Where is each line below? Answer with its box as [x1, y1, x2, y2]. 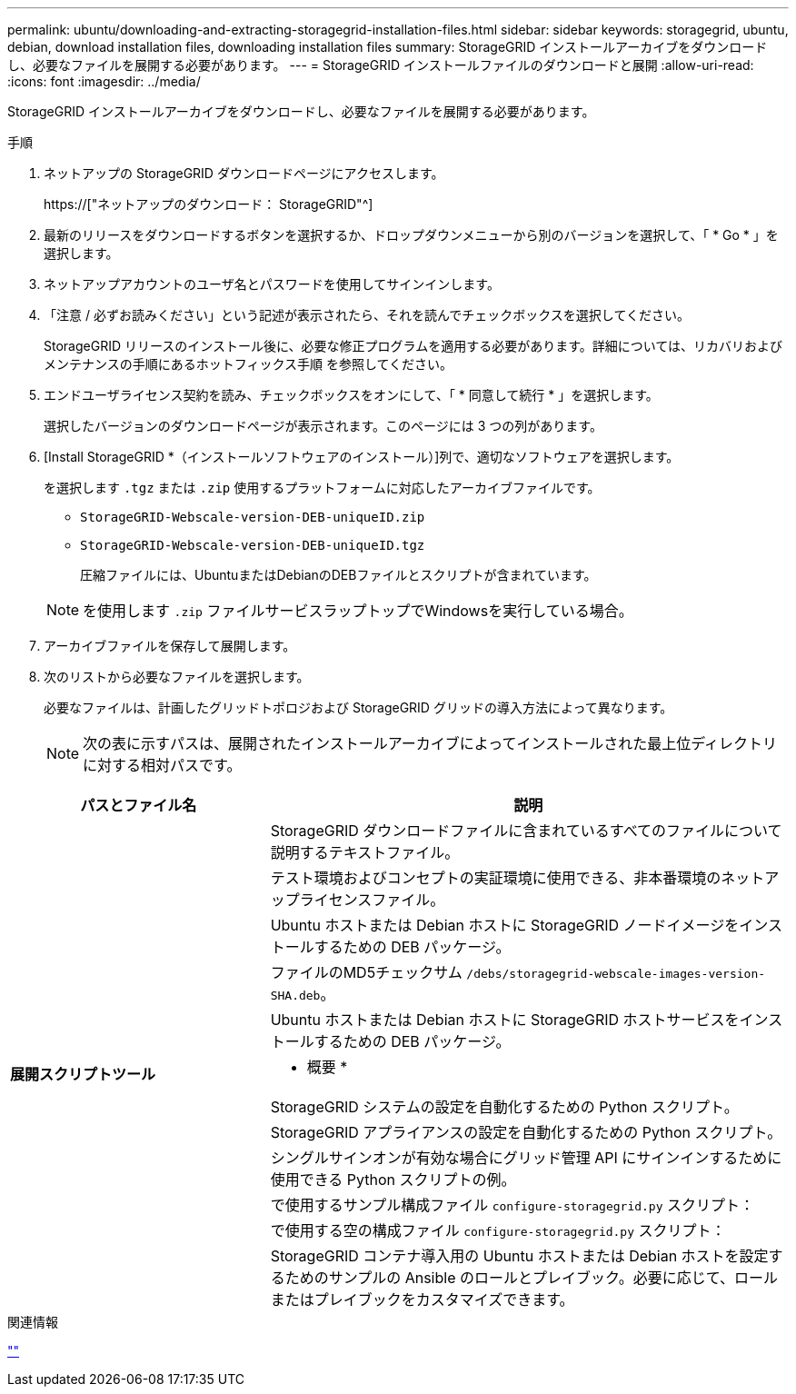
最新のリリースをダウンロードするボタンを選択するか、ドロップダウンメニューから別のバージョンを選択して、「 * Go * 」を [44, 227, 779, 243]
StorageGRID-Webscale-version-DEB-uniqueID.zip [80, 510, 425, 524]
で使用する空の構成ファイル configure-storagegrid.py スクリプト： [270, 1221, 726, 1240]
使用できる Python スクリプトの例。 [270, 1170, 516, 1189]
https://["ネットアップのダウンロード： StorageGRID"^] [44, 196, 373, 212]
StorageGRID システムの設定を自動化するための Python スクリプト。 [270, 1098, 739, 1116]
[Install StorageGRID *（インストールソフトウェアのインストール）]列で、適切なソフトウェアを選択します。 [44, 449, 680, 464]
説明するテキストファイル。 [270, 843, 460, 861]
